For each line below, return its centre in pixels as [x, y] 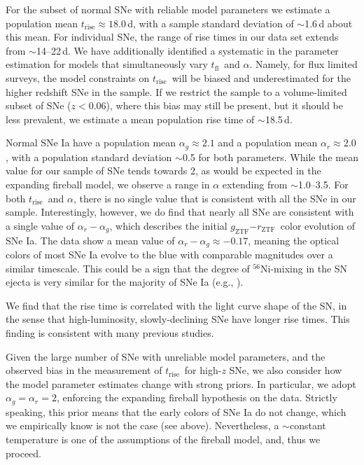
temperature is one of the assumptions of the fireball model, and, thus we [163, 439]
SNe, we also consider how [286, 370]
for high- [203, 370]
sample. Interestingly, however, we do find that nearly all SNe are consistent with [180, 212]
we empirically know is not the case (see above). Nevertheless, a [142, 425]
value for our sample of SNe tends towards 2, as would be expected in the [163, 171]
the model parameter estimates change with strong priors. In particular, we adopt [181, 383]
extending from [255, 184]
